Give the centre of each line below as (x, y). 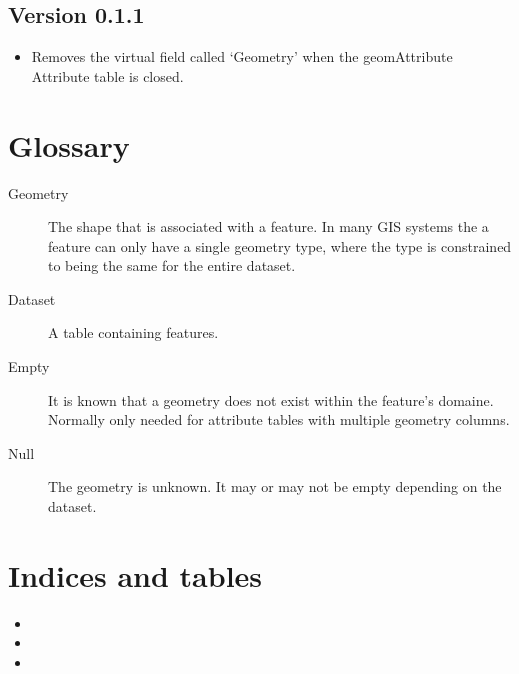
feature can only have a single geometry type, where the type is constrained (280, 245)
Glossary (69, 144)
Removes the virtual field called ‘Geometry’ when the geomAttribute (242, 56)
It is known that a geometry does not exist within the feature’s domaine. (271, 399)
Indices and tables (135, 574)
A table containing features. (133, 332)
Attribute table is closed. (107, 75)
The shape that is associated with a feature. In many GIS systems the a (268, 226)
